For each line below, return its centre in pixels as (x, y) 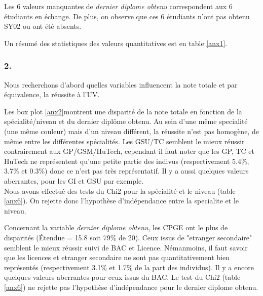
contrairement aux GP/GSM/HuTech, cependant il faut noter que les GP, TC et (129, 151)
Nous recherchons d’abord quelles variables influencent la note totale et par (121, 84)
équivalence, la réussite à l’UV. (52, 94)
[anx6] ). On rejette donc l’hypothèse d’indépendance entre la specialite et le (122, 201)
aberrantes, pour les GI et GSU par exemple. (74, 180)
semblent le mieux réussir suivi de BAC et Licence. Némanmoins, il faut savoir (126, 247)
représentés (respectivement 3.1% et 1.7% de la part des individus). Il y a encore (129, 267)
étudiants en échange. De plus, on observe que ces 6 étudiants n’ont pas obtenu (127, 16)
